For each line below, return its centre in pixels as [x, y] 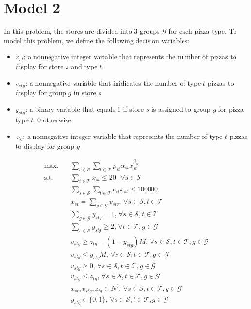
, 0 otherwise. [53, 120]
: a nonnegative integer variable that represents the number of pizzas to [130, 57]
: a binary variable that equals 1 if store [85, 109]
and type [84, 66]
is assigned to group [181, 109]
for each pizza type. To [203, 31]
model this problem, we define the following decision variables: [97, 40]
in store [85, 92]
